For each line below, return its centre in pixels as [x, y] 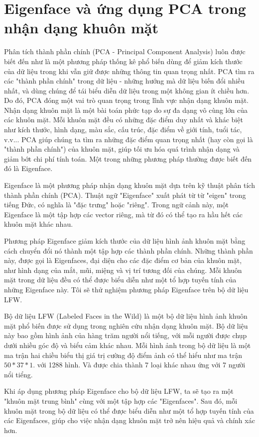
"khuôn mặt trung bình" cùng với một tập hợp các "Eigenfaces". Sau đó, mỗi [121, 400]
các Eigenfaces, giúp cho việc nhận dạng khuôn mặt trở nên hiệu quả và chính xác [129, 420]
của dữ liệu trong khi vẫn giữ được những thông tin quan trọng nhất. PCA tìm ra [129, 71]
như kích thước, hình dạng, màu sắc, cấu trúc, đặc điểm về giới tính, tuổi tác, [123, 130]
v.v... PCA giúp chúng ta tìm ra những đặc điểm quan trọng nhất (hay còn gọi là [129, 139]
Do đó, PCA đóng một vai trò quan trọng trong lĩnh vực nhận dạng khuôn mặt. [126, 100]
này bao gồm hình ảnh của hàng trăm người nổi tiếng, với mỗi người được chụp [126, 335]
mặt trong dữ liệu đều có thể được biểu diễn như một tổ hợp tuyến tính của [120, 280]
